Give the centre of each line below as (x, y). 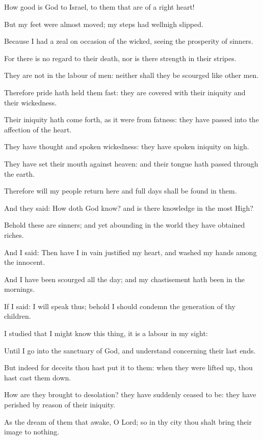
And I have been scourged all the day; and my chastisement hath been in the (124, 279)
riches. (14, 235)
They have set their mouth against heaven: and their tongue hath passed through (131, 163)
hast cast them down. (38, 377)
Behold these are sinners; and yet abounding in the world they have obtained (125, 225)
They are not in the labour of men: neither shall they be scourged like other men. (131, 75)
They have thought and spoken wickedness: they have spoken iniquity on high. (127, 146)
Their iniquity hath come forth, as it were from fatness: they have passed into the (131, 119)
